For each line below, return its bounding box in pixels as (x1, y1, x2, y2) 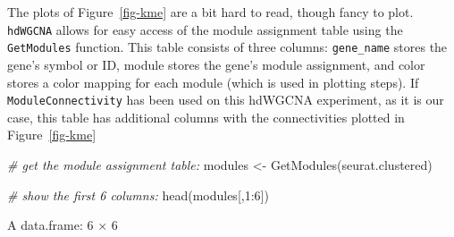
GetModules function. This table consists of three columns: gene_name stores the (7, 38, 448, 56)
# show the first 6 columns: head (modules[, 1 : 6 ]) (7, 185, 269, 204)
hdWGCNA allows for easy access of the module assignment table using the (7, 20, 403, 38)
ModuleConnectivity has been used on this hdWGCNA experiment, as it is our (7, 90, 444, 109)
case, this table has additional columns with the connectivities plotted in (7, 107, 405, 126)
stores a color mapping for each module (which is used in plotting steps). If (7, 72, 419, 91)
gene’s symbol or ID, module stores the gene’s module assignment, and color (7, 55, 425, 73)
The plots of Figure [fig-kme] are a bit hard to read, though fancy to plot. (7, 3, 414, 21)
